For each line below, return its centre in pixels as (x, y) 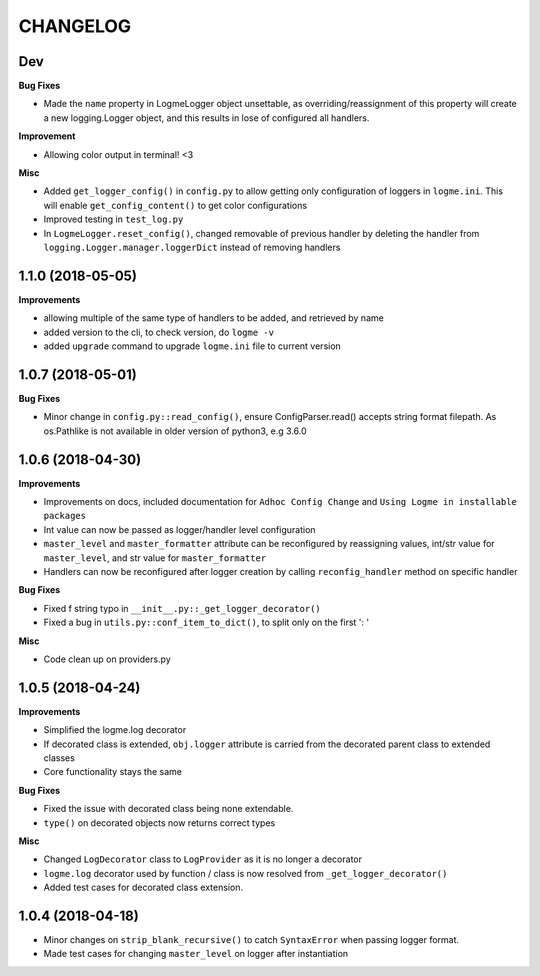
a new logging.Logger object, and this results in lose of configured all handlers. (206, 117)
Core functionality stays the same (112, 772)
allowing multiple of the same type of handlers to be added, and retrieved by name (213, 318)
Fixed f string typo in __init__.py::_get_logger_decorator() (182, 608)
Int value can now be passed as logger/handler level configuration (179, 529)
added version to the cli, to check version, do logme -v (159, 332)
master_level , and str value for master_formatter (155, 557)
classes (59, 758)
